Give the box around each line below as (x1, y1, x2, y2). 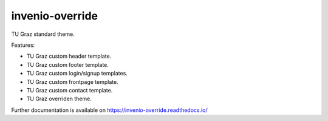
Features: (11, 41, 35, 49)
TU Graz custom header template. (26, 52, 112, 60)
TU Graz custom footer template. (26, 61, 109, 68)
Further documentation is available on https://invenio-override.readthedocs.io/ (11, 106, 208, 114)
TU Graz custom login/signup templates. (26, 70, 128, 77)
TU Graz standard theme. (11, 30, 75, 38)
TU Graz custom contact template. (26, 86, 113, 94)
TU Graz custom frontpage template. (26, 78, 118, 85)
